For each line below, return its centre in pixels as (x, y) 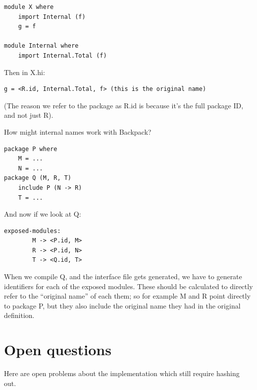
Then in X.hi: (25, 72)
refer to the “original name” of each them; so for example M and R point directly (127, 296)
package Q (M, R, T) (38, 178)
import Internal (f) (52, 17)
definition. (19, 315)
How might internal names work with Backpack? (78, 131)
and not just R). (29, 115)
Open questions (58, 350)
